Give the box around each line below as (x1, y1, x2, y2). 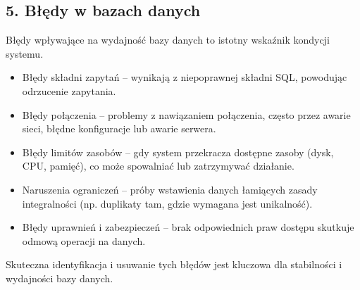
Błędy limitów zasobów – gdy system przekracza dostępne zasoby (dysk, (22, 144, 334, 159)
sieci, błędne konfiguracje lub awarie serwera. (22, 121, 216, 136)
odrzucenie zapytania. (22, 83, 116, 98)
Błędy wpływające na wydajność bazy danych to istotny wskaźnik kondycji (6, 32, 330, 47)
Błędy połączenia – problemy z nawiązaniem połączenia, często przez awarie (22, 107, 351, 122)
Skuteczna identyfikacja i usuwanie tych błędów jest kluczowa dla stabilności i (6, 257, 342, 272)
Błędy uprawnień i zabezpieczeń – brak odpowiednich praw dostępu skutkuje (22, 220, 354, 234)
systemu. (6, 46, 44, 61)
